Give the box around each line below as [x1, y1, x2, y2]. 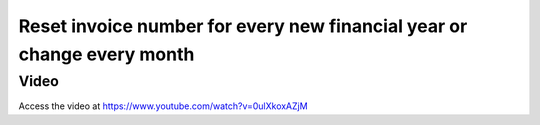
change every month [18, 43, 195, 65]
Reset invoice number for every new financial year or [18, 15, 468, 37]
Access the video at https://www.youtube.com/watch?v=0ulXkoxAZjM [18, 100, 309, 112]
